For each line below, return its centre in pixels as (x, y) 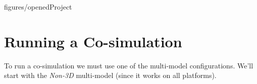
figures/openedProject (38, 7)
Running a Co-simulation (93, 41)
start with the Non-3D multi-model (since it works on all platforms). (110, 75)
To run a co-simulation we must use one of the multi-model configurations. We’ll (129, 65)
